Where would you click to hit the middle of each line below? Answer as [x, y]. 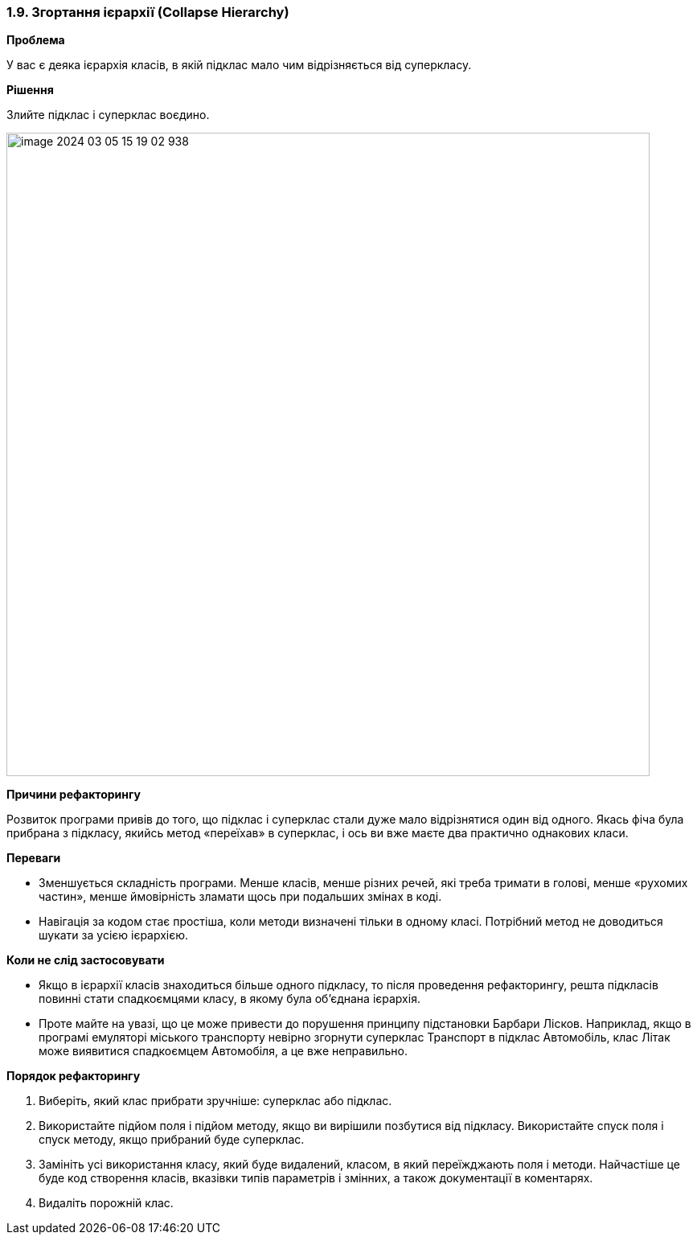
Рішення [30, 90]
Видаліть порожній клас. [106, 1203]
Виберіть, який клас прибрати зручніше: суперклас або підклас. [215, 1101]
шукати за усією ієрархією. [114, 935]
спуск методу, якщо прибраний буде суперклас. [172, 1140]
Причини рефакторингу [74, 795]
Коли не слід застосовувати [86, 960]
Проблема [36, 40]
